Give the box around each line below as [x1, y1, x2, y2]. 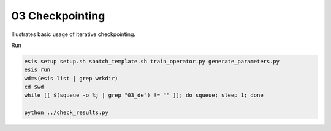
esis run [24, 66, 51, 73]
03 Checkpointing [11, 9, 105, 23]
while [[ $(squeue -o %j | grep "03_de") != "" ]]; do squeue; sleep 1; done [24, 92, 264, 99]
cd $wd [24, 83, 44, 91]
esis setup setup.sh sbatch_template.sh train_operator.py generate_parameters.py [24, 58, 280, 65]
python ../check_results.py [24, 109, 108, 116]
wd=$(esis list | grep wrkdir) [24, 75, 119, 82]
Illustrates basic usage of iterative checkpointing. [11, 30, 136, 38]
